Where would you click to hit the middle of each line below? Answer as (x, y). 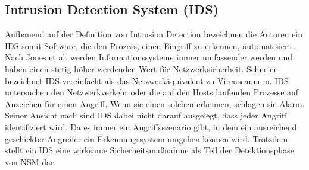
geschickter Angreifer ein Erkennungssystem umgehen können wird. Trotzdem (146, 138)
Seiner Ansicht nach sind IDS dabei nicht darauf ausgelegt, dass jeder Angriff (146, 115)
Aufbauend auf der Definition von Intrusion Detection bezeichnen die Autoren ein (154, 34)
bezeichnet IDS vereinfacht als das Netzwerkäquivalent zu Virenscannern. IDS (147, 80)
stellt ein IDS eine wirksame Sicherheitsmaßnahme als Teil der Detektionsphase (149, 150)
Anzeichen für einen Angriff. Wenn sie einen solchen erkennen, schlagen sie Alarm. (155, 103)
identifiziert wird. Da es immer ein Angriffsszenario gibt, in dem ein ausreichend (151, 126)
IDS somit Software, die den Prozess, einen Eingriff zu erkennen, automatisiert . (151, 45)
